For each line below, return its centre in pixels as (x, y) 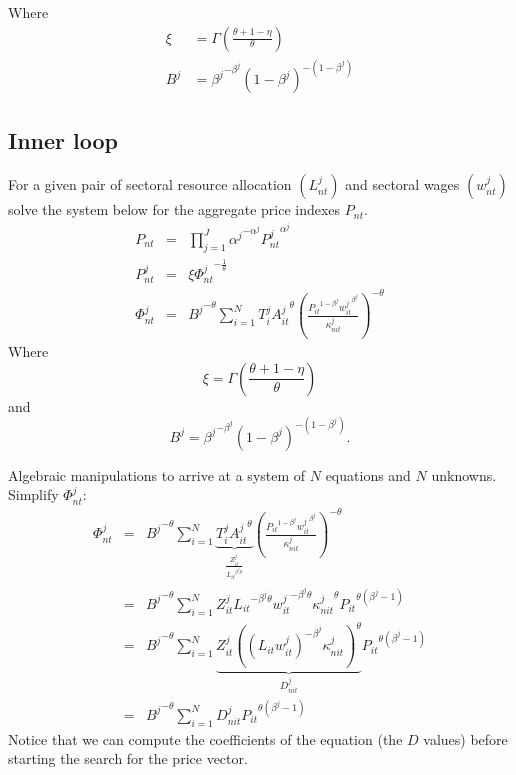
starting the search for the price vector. (128, 758)
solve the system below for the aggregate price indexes (174, 209)
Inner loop (63, 140)
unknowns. (464, 474)
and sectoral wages (402, 184)
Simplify (33, 494)
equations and (368, 474)
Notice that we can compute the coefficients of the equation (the (205, 738)
